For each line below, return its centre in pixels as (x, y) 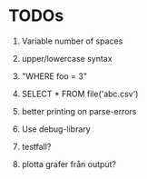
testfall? (36, 146)
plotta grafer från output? (69, 164)
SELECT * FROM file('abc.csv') (80, 94)
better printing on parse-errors (79, 111)
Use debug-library (56, 129)
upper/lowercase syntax (67, 58)
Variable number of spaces (72, 41)
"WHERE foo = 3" (54, 76)
